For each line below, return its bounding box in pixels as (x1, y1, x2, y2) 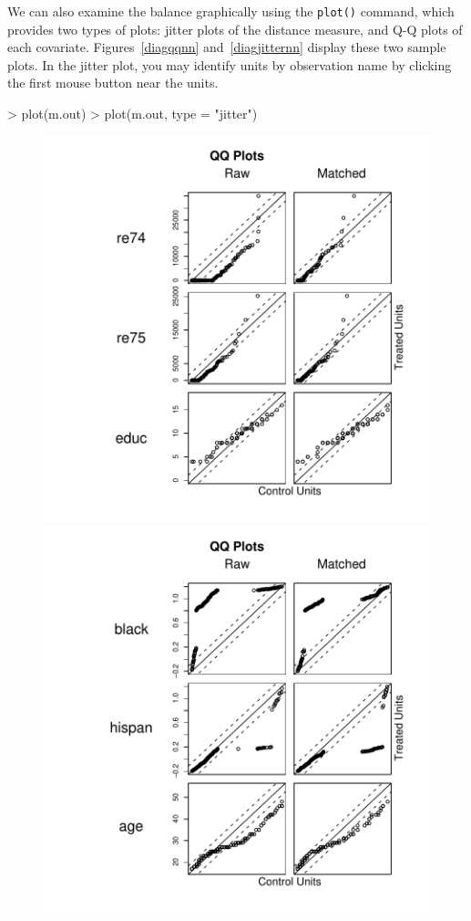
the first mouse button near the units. (7, 73, 219, 92)
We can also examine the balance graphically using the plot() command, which (7, 2, 455, 20)
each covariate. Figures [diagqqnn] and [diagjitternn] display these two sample (7, 37, 446, 57)
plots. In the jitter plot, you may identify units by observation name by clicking (7, 55, 452, 74)
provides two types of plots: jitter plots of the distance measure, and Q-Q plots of (7, 19, 463, 38)
